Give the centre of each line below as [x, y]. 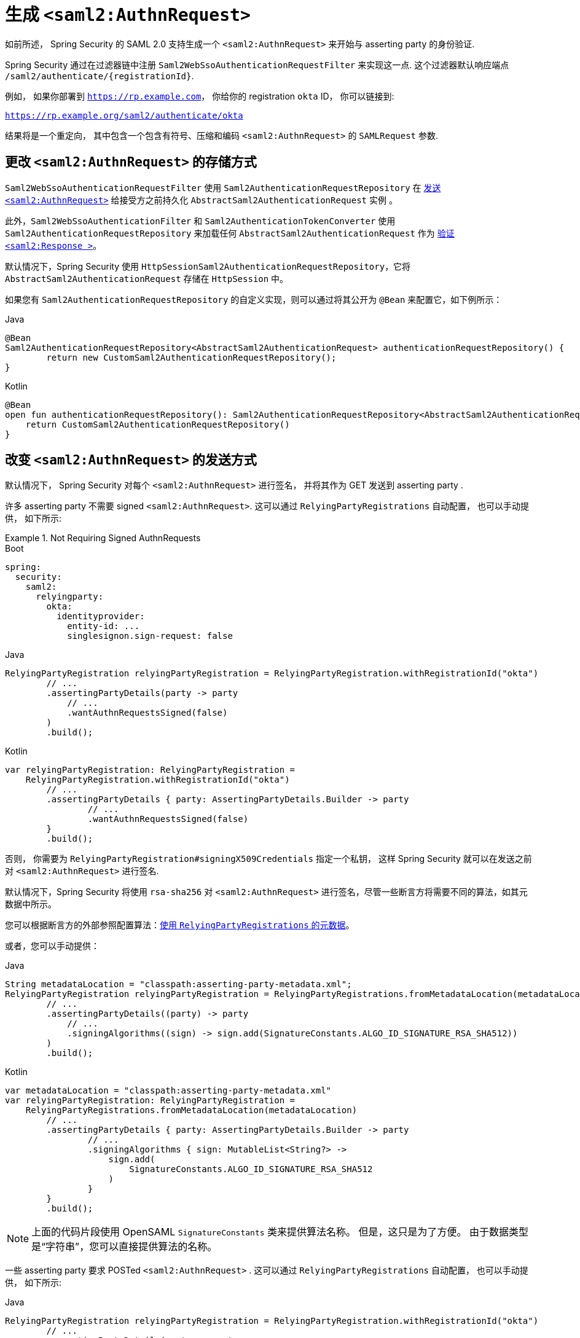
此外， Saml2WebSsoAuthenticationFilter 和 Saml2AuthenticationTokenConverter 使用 [200, 221]
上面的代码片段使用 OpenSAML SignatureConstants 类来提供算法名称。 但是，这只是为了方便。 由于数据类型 [280, 1232]
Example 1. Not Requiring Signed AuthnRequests [103, 538]
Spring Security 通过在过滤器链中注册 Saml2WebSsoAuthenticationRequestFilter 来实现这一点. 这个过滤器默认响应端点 [257, 65]
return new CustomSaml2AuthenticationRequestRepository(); [191, 357]
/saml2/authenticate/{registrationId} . [100, 76]
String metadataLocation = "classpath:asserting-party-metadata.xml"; [178, 984]
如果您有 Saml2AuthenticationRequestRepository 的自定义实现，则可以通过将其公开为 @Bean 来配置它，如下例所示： [254, 299]
